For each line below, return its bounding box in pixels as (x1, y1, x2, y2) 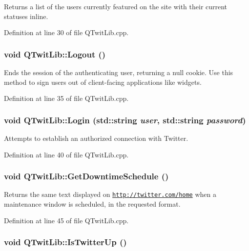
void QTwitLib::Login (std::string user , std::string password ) (4, 114, 246, 126)
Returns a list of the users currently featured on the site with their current (4, 1, 228, 11)
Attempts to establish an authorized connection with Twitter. (4, 133, 188, 143)
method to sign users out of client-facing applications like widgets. (4, 77, 202, 87)
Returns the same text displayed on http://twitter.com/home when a (4, 189, 216, 199)
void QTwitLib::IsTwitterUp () (4, 236, 127, 248)
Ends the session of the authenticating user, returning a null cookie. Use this (4, 67, 233, 77)
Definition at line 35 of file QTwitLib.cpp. (4, 93, 129, 103)
